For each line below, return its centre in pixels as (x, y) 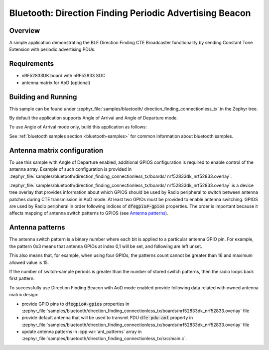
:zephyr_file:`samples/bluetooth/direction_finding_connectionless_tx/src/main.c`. (104, 339)
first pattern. (22, 278)
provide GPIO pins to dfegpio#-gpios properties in (75, 304)
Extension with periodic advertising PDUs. (52, 49)
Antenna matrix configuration (56, 150)
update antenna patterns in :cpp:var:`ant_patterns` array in (82, 332)
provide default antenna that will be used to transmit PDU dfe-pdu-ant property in (107, 318)
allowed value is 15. (29, 262)
